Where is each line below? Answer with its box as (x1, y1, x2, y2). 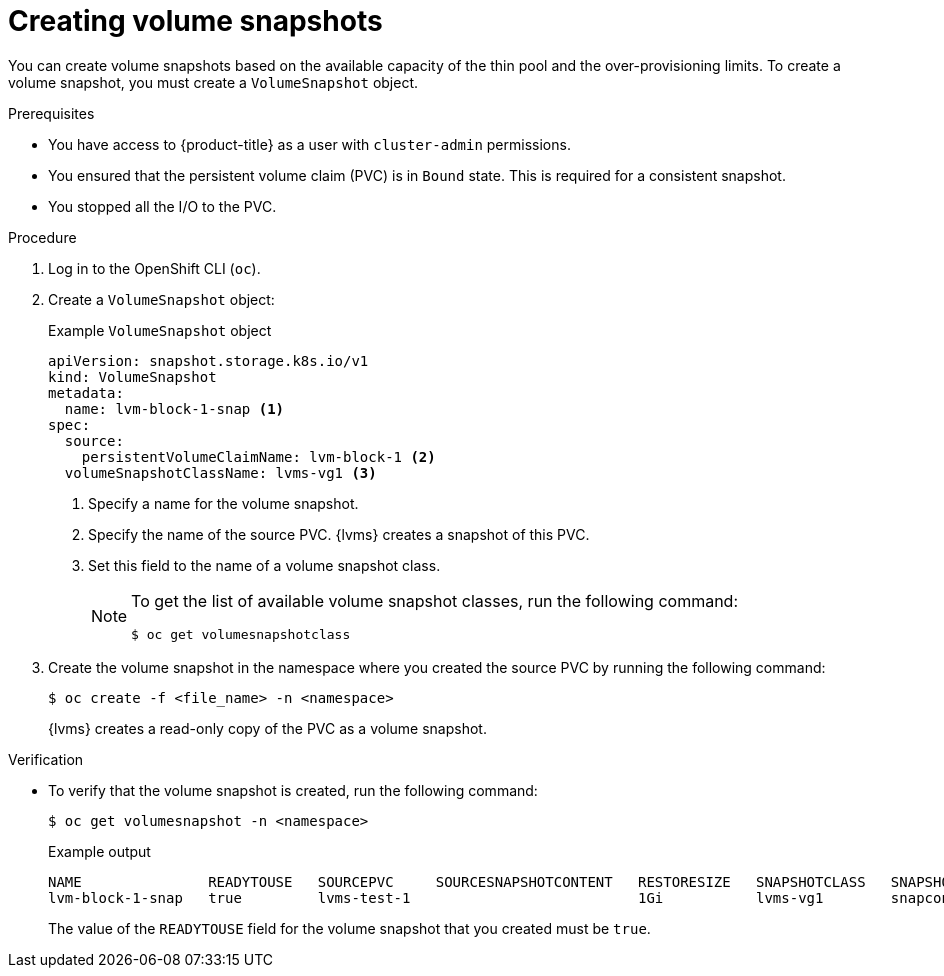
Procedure (8, 228, 77, 246)
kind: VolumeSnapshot (48, 368, 217, 385)
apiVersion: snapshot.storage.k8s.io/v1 (48, 352, 369, 369)
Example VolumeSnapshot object (48, 321, 272, 339)
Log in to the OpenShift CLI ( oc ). (48, 259, 261, 277)
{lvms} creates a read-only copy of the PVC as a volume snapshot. (48, 719, 487, 737)
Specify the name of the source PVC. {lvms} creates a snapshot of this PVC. (88, 525, 590, 543)
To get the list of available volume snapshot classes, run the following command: (131, 590, 739, 611)
